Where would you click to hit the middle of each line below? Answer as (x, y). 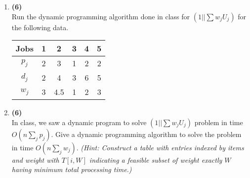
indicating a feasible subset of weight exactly (156, 159)
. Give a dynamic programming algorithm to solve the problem (146, 134)
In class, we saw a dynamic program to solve (79, 122)
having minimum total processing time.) (72, 169)
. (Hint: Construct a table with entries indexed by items (160, 147)
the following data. (40, 27)
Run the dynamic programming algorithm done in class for (101, 16)
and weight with (35, 159)
